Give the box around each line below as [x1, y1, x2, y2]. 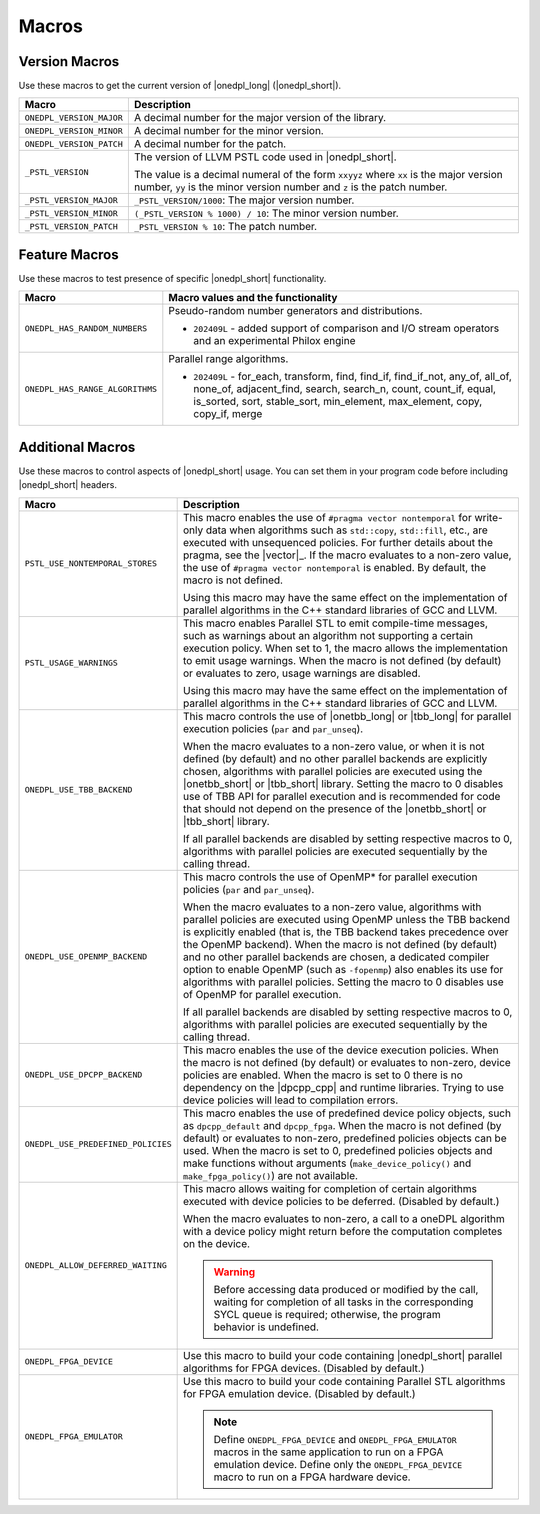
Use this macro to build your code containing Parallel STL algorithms [183, 1374, 506, 1388]
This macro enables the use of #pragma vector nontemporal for [183, 510, 472, 524]
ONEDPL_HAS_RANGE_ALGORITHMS [24, 383, 158, 394]
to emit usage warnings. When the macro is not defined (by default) [183, 653, 502, 667]
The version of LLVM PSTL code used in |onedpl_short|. [133, 150, 397, 164]
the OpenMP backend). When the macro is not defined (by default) [183, 937, 498, 951]
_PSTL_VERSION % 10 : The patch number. [133, 220, 318, 234]
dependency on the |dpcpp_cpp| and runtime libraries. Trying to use [183, 1080, 505, 1094]
